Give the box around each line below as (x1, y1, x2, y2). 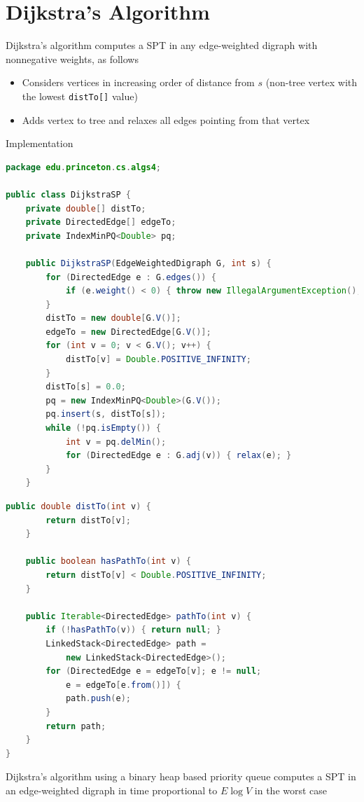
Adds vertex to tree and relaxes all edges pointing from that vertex (22, 112, 310, 127)
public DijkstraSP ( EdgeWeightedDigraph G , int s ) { (25, 258, 272, 268)
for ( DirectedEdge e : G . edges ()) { (45, 272, 216, 282)
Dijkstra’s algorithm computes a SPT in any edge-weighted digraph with (6, 38, 318, 53)
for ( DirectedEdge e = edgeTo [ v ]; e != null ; (45, 666, 262, 677)
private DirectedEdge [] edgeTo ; (25, 217, 176, 228)
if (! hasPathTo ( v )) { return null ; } (45, 625, 222, 635)
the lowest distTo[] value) (22, 88, 138, 103)
